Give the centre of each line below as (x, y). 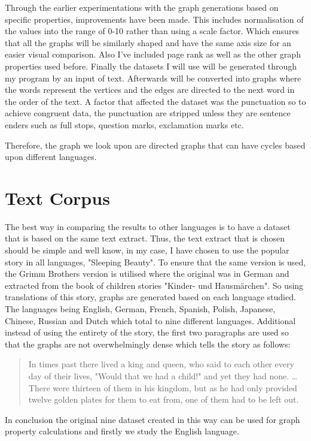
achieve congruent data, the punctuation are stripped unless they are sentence (148, 113)
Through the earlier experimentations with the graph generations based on (142, 7)
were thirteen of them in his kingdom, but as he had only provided (175, 387)
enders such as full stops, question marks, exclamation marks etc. (124, 124)
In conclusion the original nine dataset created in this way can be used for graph (153, 419)
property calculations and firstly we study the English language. (122, 431)
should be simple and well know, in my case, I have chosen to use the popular (147, 250)
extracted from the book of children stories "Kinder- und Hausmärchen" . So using (154, 285)
